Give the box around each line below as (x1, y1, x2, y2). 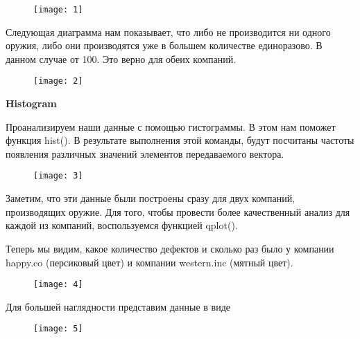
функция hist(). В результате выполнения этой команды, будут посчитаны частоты (6, 133, 354, 147)
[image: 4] (33, 280, 83, 290)
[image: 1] (33, 5, 83, 15)
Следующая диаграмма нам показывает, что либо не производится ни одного (6, 24, 331, 39)
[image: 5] (33, 324, 83, 334)
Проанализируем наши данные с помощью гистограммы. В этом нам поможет (6, 119, 336, 134)
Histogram (6, 96, 57, 111)
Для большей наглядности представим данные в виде (6, 299, 231, 313)
